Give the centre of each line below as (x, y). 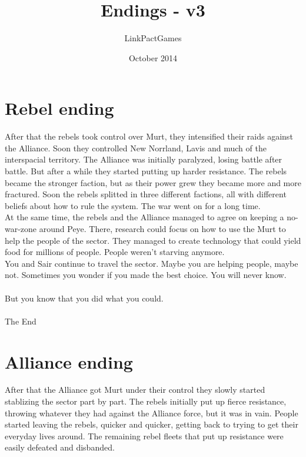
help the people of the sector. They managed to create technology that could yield (153, 240)
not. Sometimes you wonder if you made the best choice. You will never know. (146, 275)
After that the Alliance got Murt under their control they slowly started (135, 390)
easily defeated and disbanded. (60, 447)
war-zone (21, 228)
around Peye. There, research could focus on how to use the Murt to (162, 228)
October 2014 (153, 57)
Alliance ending (69, 361)
